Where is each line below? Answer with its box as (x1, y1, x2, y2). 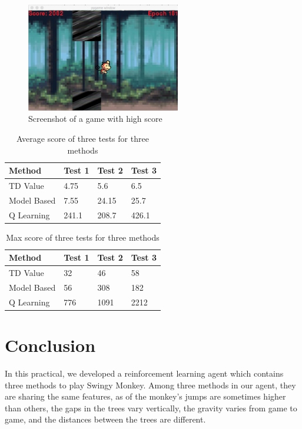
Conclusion (5, 333, 96, 357)
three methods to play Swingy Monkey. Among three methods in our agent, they (5, 378, 296, 391)
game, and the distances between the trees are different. (5, 413, 206, 425)
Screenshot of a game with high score (28, 112, 162, 125)
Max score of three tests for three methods (6, 231, 160, 243)
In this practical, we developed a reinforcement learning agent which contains (5, 367, 284, 380)
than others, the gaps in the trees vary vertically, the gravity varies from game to (5, 401, 297, 414)
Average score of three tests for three (16, 132, 149, 144)
